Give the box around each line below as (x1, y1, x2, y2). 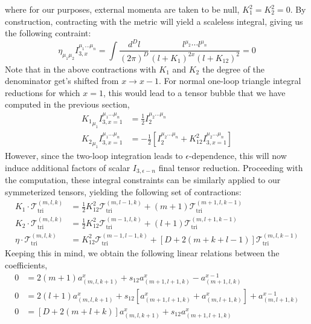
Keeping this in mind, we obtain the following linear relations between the (5, 247, 280, 259)
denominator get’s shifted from (5, 74, 119, 87)
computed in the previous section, (5, 98, 130, 111)
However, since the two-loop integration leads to (5, 149, 183, 162)
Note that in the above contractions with (5, 62, 156, 75)
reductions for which (5, 86, 80, 99)
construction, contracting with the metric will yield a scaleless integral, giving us (5, 15, 303, 27)
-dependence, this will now (188, 149, 287, 162)
